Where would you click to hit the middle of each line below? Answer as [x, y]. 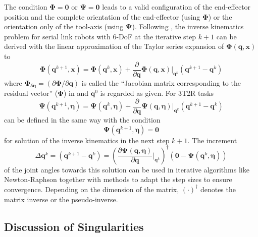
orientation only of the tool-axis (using [64, 26]
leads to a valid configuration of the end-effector [176, 7]
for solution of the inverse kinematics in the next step [87, 140]
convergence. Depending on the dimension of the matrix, [92, 189]
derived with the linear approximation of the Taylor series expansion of [114, 46]
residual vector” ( [31, 93]
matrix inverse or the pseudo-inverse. [61, 199]
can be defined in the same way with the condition [82, 120]
